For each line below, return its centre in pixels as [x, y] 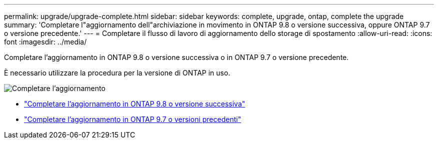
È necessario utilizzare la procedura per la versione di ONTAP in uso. [117, 73]
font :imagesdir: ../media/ [45, 42]
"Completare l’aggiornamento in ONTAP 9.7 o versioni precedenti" [133, 119]
